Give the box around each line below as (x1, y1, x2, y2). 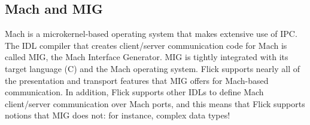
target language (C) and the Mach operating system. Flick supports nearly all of (5, 62, 300, 74)
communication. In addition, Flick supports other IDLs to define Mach (5, 86, 264, 98)
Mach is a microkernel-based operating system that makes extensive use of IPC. (5, 27, 297, 40)
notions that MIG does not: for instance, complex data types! (5, 109, 230, 121)
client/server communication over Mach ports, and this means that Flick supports (5, 97, 305, 110)
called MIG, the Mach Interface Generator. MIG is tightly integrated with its (5, 51, 288, 63)
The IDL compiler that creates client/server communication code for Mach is (5, 39, 287, 51)
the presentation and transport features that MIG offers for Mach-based (5, 74, 269, 86)
